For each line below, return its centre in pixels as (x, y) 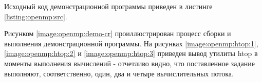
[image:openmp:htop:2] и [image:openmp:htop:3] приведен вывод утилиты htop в (131, 53)
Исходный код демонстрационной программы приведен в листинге (108, 6)
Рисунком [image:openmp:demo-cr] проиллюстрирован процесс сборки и (118, 33)
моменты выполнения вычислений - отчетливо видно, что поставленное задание (129, 63)
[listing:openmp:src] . (36, 16)
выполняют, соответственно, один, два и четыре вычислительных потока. (119, 73)
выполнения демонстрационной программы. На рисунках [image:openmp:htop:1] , (131, 43)
